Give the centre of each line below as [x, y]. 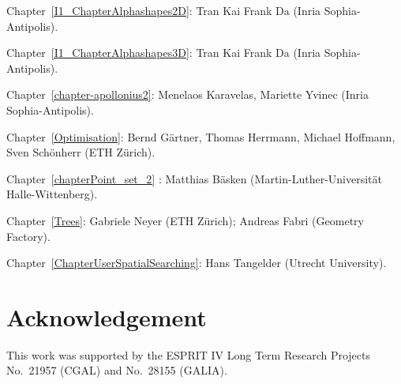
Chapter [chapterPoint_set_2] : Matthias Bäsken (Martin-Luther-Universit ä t [194, 178]
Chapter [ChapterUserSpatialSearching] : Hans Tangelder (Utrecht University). [197, 263]
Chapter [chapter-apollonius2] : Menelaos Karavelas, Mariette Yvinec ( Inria [187, 94]
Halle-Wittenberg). [52, 194]
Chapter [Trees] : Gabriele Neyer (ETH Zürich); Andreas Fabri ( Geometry [185, 220]
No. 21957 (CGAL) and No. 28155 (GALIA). [117, 370]
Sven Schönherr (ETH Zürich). [81, 152]
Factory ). [28, 236]
